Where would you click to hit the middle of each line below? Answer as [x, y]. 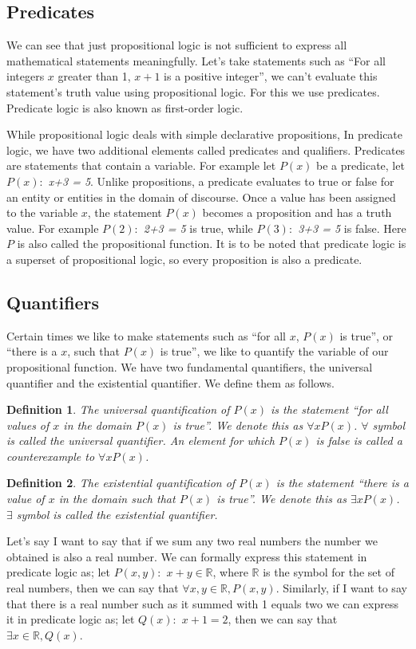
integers [26, 76]
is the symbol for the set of [329, 572]
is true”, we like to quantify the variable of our [274, 351]
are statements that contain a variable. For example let [141, 165]
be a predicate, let [361, 165]
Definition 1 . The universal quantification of [118, 409]
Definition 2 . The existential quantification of [121, 483]
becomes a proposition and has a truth [297, 212]
